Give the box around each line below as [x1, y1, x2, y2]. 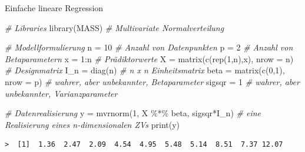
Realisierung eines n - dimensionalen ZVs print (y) [5, 118, 180, 130]
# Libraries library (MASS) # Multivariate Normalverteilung [5, 21, 224, 33]
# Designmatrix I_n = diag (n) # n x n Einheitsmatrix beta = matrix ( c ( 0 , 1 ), [5, 64, 285, 76]
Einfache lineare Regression [5, 2, 104, 13]
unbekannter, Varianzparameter [5, 87, 118, 99]
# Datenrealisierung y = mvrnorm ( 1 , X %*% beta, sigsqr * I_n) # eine [5, 107, 261, 119]
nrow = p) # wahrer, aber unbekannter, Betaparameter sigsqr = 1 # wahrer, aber [5, 75, 300, 87]
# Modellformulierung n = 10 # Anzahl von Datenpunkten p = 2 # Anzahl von [5, 41, 293, 53]
